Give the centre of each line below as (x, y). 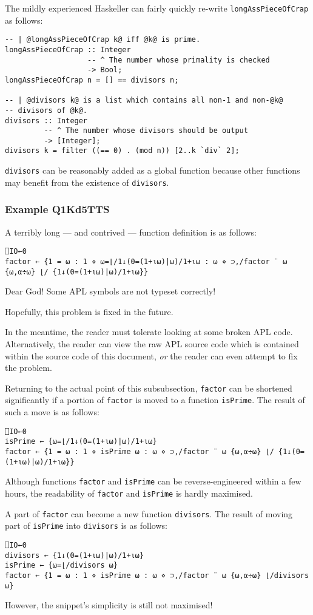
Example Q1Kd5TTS (57, 209)
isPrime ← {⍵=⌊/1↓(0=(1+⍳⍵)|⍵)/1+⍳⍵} (81, 442)
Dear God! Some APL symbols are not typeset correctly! (110, 291)
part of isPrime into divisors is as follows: (86, 525)
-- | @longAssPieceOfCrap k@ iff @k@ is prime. (103, 40)
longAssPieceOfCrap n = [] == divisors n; (92, 80)
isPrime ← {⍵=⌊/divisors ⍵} (62, 566)
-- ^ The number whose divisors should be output (146, 131)
